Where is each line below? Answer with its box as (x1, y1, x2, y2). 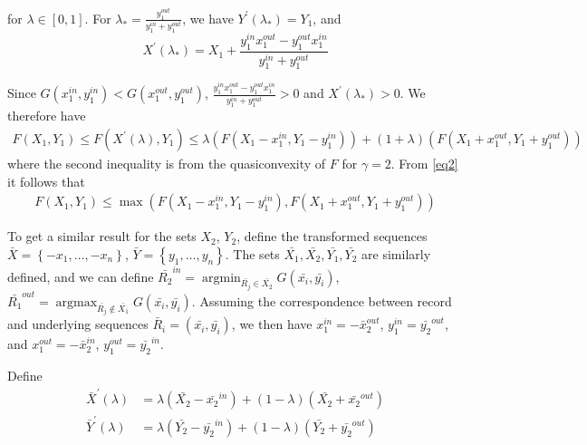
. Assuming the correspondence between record (191, 291, 452, 310)
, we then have (231, 314, 313, 334)
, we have (182, 8, 234, 27)
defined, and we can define (7, 266, 154, 285)
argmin (201, 271, 241, 285)
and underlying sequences (7, 314, 149, 334)
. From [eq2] (390, 154, 458, 173)
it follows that (7, 171, 85, 190)
